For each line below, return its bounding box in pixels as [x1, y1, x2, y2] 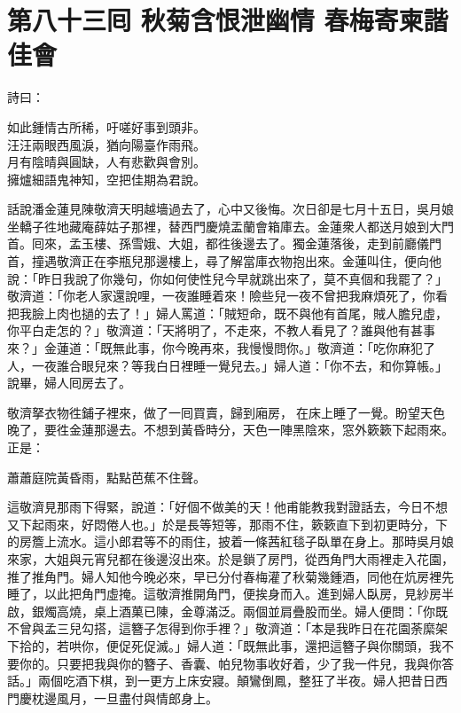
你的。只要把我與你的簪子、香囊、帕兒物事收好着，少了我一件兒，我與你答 [19, 654, 454, 672]
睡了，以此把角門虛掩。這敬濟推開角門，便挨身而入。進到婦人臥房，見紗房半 [7, 584, 454, 603]
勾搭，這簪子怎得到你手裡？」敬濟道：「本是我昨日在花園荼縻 [81, 619, 435, 638]
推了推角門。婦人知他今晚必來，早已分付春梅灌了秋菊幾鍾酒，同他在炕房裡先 [7, 567, 454, 585]
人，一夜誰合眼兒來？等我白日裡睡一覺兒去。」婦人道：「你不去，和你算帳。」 [7, 356, 448, 374]
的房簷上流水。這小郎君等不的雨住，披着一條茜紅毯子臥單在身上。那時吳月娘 [7, 532, 454, 551]
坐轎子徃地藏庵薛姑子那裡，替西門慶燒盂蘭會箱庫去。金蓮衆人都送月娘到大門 [7, 216, 454, 235]
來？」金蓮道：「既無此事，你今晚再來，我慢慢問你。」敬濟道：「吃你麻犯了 [7, 339, 435, 357]
